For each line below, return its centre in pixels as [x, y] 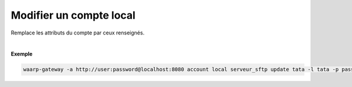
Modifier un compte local [73, 15]
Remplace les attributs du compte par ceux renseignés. [78, 33]
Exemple [22, 54]
